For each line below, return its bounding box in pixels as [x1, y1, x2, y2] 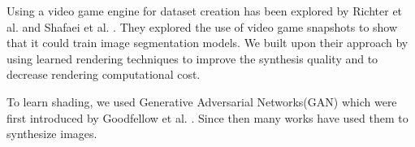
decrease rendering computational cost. [6, 66, 201, 83]
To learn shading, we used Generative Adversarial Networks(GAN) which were [6, 93, 397, 110]
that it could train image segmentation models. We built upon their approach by [6, 34, 409, 51]
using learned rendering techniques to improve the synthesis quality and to [6, 50, 378, 67]
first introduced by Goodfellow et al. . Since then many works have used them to [6, 109, 409, 126]
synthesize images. [6, 125, 97, 142]
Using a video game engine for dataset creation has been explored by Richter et [6, 2, 403, 19]
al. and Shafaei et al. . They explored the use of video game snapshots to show [6, 18, 398, 35]
